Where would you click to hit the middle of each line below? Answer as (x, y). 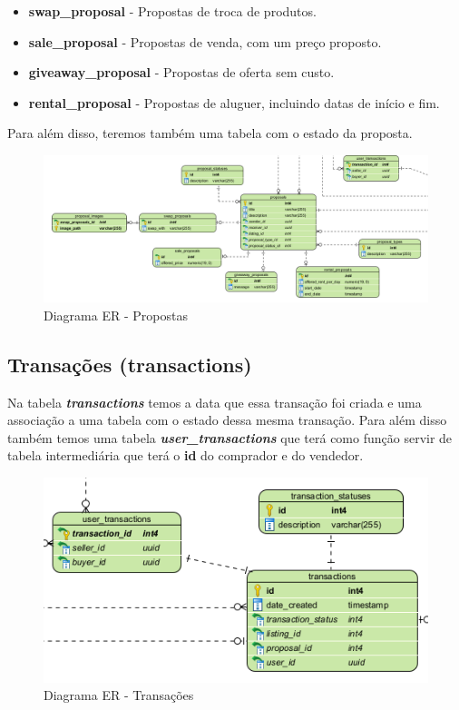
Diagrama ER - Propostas (116, 315)
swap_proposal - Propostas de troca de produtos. (172, 11)
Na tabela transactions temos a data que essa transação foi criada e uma (215, 402)
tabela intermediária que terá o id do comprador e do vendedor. (186, 455)
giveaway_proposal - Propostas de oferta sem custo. (181, 72)
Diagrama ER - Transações (119, 695)
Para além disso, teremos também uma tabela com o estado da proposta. (210, 133)
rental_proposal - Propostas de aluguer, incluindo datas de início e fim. (234, 102)
